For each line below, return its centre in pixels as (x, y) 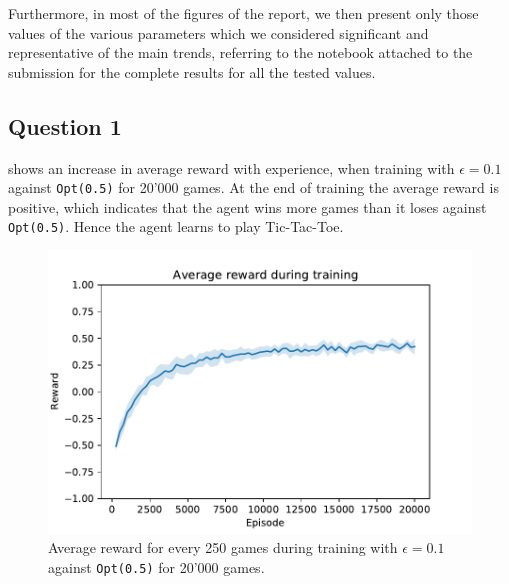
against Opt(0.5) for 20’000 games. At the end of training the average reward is (253, 187)
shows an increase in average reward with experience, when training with (231, 167)
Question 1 (65, 125)
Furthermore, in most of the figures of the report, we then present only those (243, 13)
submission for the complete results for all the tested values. (192, 71)
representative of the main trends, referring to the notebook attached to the (240, 52)
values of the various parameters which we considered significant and (218, 32)
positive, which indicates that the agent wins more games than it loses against (247, 206)
